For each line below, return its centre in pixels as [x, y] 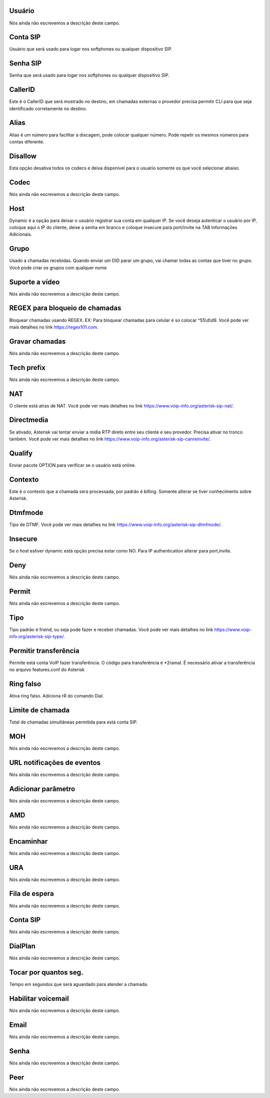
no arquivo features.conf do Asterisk [47, 669]
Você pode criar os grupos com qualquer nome [58, 267]
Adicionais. [21, 234]
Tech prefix [27, 367]
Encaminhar [28, 841]
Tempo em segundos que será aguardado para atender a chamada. [79, 984]
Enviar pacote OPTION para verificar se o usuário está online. [72, 465]
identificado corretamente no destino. [48, 108]
